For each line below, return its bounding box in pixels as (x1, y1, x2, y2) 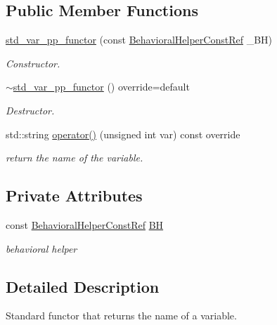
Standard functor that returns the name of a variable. (6, 308, 237, 323)
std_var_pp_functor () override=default (13, 79, 190, 94)
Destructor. (6, 102, 55, 117)
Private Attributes (6, 185, 143, 206)
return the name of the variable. (6, 150, 143, 165)
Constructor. (6, 55, 60, 70)
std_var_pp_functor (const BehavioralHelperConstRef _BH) (6, 32, 273, 47)
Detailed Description (6, 275, 160, 297)
